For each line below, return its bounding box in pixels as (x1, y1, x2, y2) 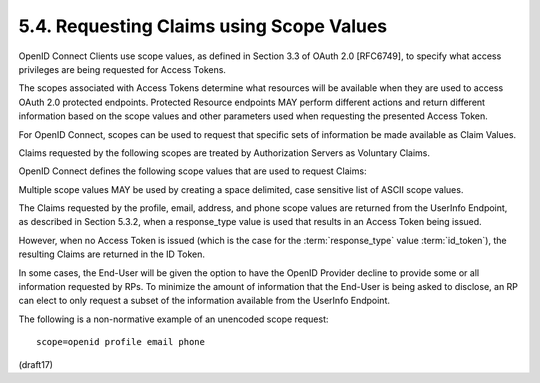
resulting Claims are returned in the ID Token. (18, 248, 205, 260)
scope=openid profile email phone (36, 336, 205, 348)
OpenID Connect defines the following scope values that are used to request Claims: (18, 165, 367, 177)
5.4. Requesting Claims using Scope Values (18, 15, 388, 37)
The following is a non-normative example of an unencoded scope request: (18, 313, 329, 325)
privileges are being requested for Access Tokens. (18, 63, 227, 75)
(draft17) (18, 358, 54, 370)
